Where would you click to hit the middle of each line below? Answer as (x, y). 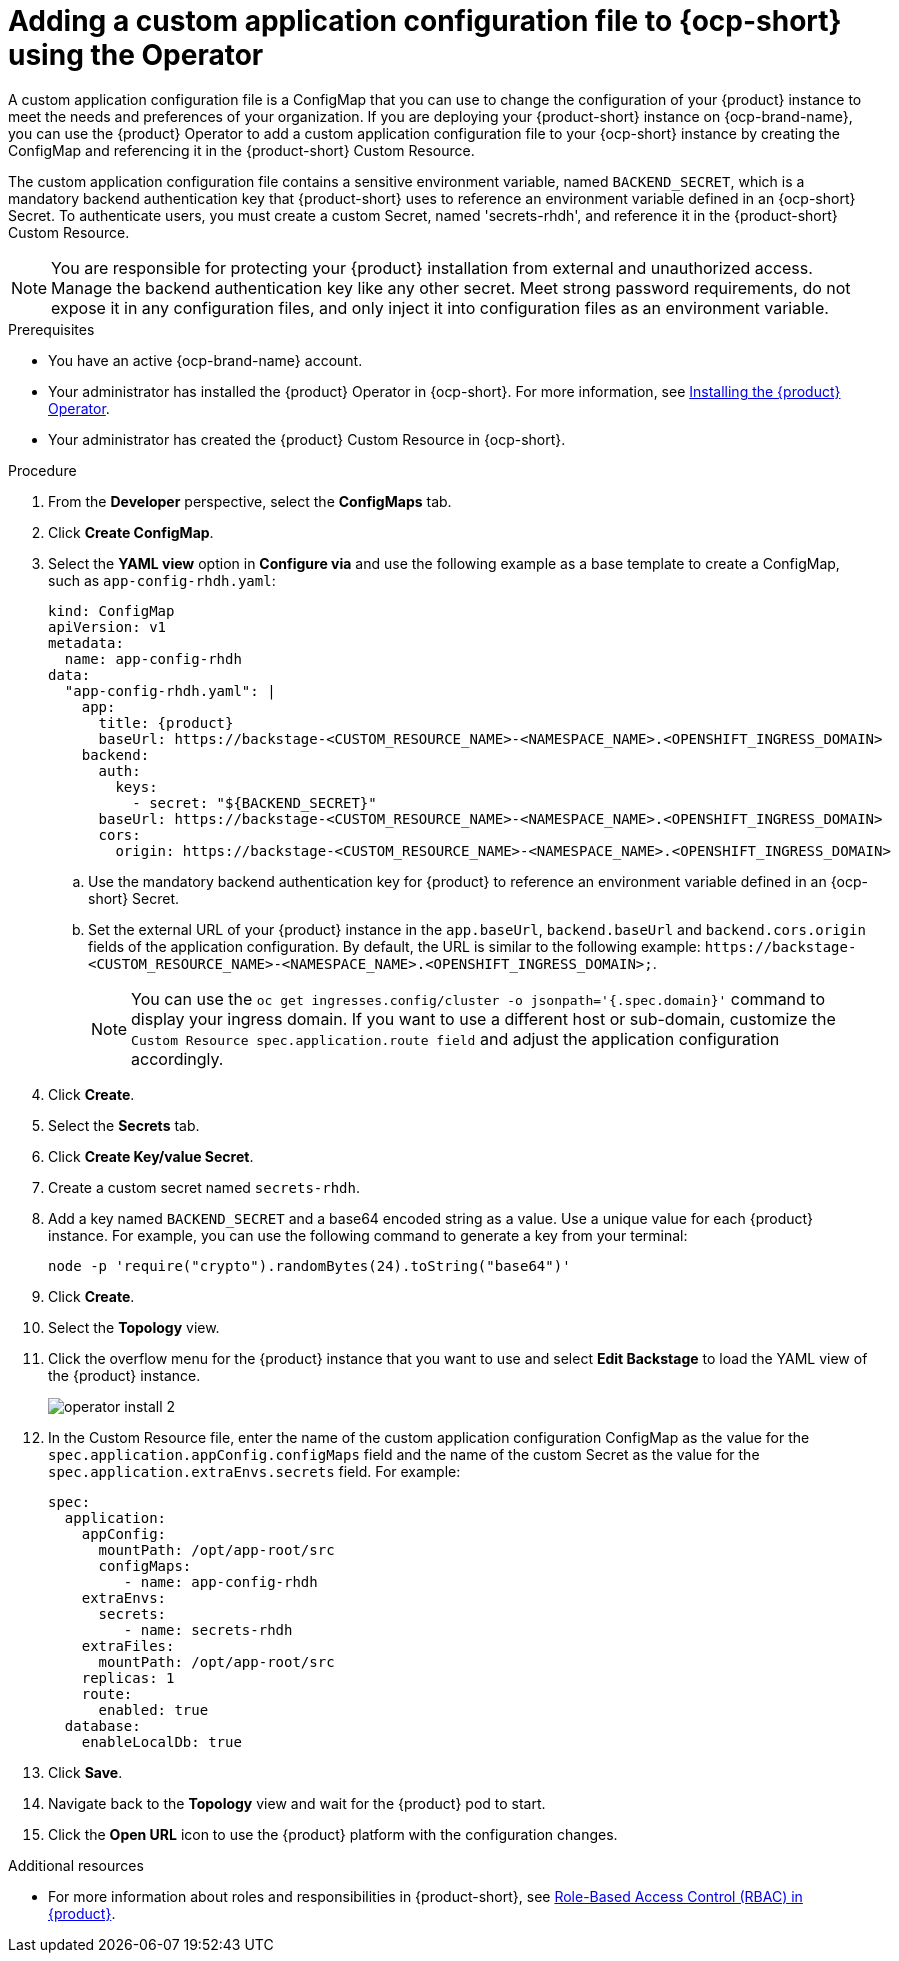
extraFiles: (128, 1645)
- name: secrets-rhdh (208, 1629)
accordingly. (177, 1058)
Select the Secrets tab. (124, 1125)
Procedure (42, 470)
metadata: (86, 642)
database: (102, 1725)
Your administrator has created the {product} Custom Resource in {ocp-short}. (307, 439)
